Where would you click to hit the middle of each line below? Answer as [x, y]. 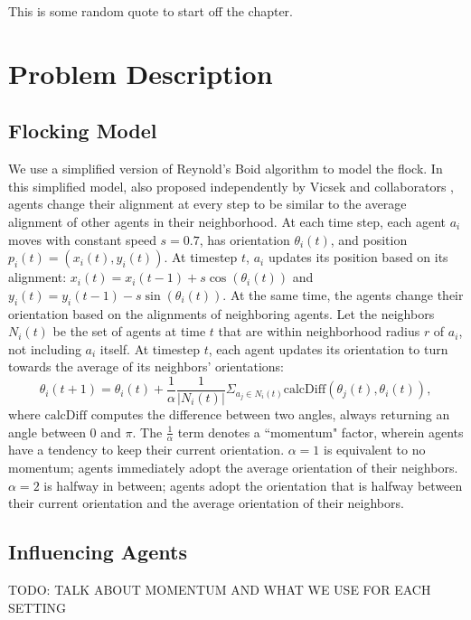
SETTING [38, 607]
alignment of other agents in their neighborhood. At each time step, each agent [227, 221]
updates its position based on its [358, 257]
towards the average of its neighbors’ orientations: [146, 366]
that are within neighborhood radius [319, 331]
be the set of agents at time [129, 331]
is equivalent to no [375, 450]
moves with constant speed [82, 239]
